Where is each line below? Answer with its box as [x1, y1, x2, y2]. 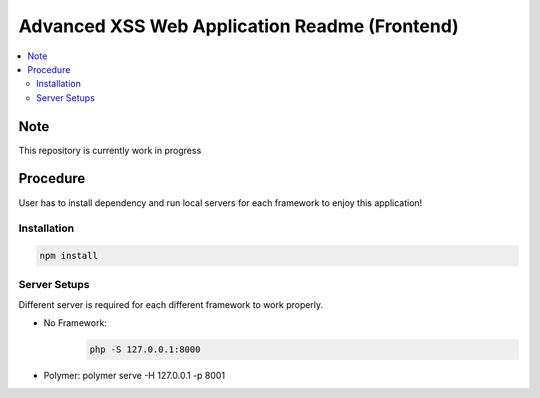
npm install [39, 250, 99, 262]
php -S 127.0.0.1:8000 [89, 344, 201, 355]
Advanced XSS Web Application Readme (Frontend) [18, 15, 459, 37]
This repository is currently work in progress [18, 144, 202, 156]
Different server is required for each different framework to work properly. [18, 298, 324, 310]
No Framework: [43, 317, 107, 329]
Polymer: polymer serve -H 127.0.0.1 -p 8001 [43, 370, 225, 382]
